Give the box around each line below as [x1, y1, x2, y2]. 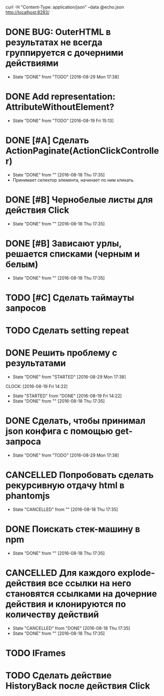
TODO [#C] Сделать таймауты [5, 292, 134, 303]
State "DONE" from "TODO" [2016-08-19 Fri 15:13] [12, 118, 114, 123]
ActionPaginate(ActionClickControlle [5, 145, 159, 156]
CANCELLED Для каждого [5, 568, 116, 578]
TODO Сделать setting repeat [5, 325, 129, 336]
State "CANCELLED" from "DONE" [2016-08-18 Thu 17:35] [12, 625, 130, 631]
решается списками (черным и [5, 248, 140, 259]
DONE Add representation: [5, 91, 116, 102]
